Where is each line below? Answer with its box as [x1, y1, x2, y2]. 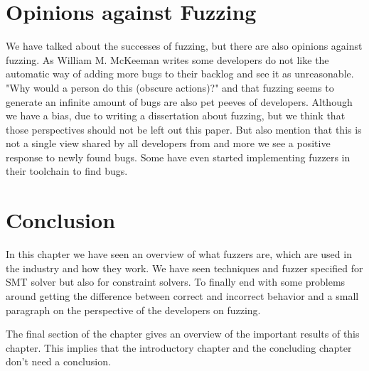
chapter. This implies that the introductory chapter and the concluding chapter [6, 340, 352, 355]
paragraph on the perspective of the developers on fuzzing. [6, 302, 261, 317]
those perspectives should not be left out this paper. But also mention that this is [6, 122, 362, 136]
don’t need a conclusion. [6, 354, 111, 369]
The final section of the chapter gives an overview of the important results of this [6, 326, 360, 341]
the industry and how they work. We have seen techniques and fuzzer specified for [6, 260, 363, 275]
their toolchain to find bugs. [6, 163, 128, 178]
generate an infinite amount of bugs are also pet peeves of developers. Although [6, 94, 353, 109]
